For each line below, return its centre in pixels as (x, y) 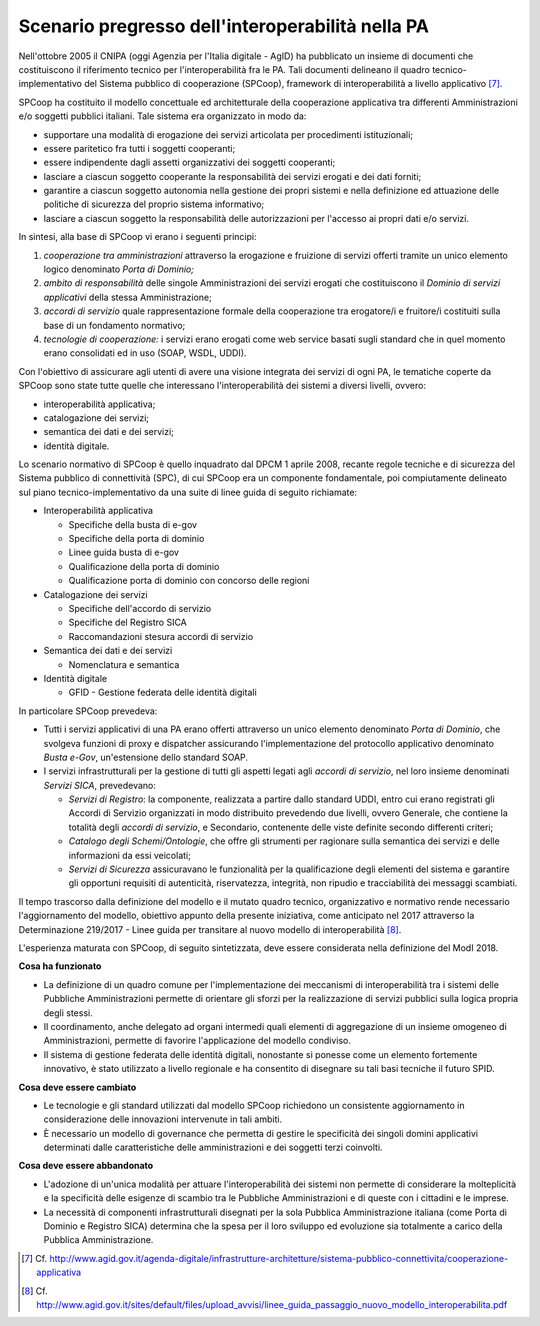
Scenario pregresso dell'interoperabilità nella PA (224, 26)
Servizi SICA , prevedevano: (100, 785)
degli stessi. (68, 1012)
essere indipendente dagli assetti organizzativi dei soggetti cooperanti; (189, 162)
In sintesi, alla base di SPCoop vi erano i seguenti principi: (137, 237)
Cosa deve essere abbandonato (86, 1166)
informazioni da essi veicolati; (130, 855)
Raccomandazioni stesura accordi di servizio (161, 636)
